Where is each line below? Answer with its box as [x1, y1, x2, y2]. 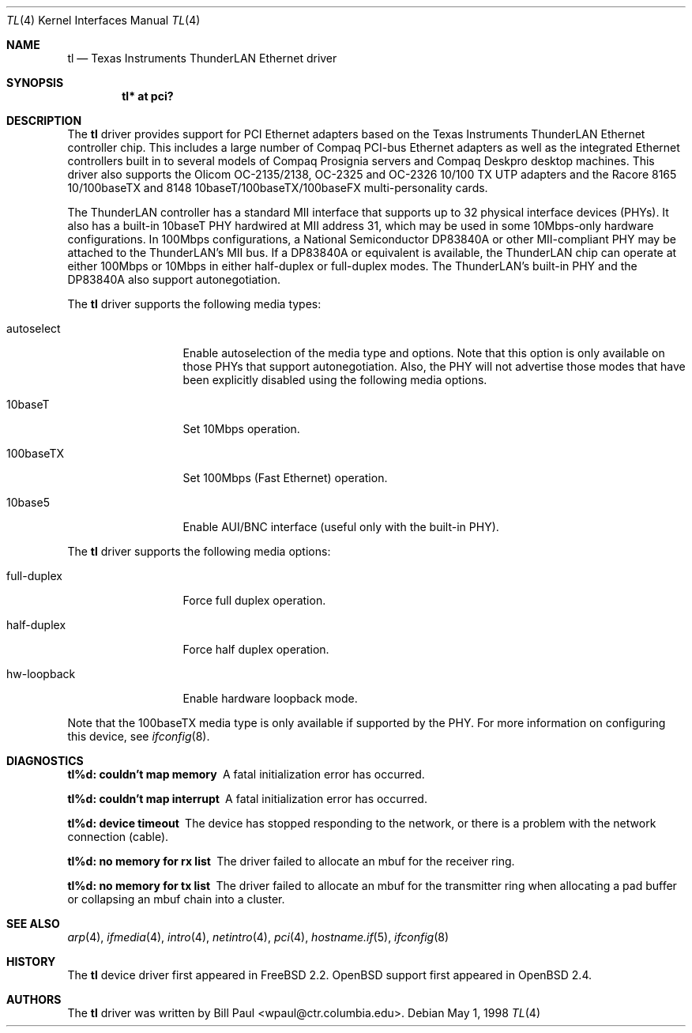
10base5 [6, 496, 50, 509]
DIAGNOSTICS [6, 754, 84, 767]
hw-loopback [6, 667, 76, 680]
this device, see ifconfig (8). [67, 730, 210, 743]
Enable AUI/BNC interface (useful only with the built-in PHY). [182, 520, 499, 533]
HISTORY [6, 955, 56, 968]
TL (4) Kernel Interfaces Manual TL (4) [6, 13, 201, 27]
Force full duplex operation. [182, 594, 326, 607]
